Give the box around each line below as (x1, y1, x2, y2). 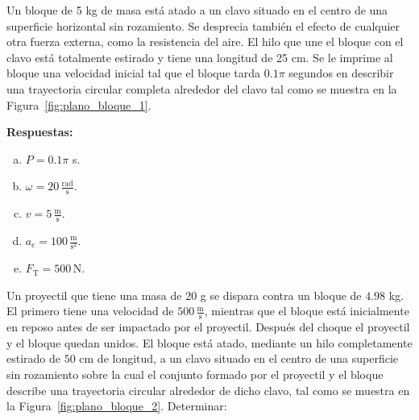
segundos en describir (288, 64, 394, 81)
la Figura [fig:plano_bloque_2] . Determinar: (6, 397, 227, 414)
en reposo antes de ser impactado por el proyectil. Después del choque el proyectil (6, 318, 410, 335)
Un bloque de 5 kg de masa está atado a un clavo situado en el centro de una (6, 2, 388, 18)
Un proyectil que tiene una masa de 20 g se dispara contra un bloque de (6, 286, 362, 303)
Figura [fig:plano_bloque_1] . (6, 96, 151, 113)
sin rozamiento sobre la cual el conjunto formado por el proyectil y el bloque (6, 365, 384, 382)
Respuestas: (6, 123, 73, 140)
